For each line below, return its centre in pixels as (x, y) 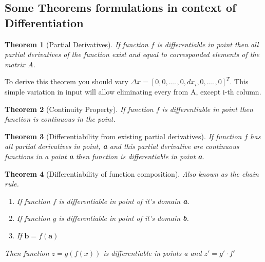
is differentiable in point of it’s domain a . (124, 201)
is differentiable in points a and (153, 252)
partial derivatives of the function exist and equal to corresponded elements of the (132, 54)
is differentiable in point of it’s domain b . (124, 218)
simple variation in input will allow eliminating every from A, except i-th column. (133, 91)
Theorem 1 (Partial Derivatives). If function (77, 44)
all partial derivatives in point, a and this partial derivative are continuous (122, 146)
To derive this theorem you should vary (67, 81)
